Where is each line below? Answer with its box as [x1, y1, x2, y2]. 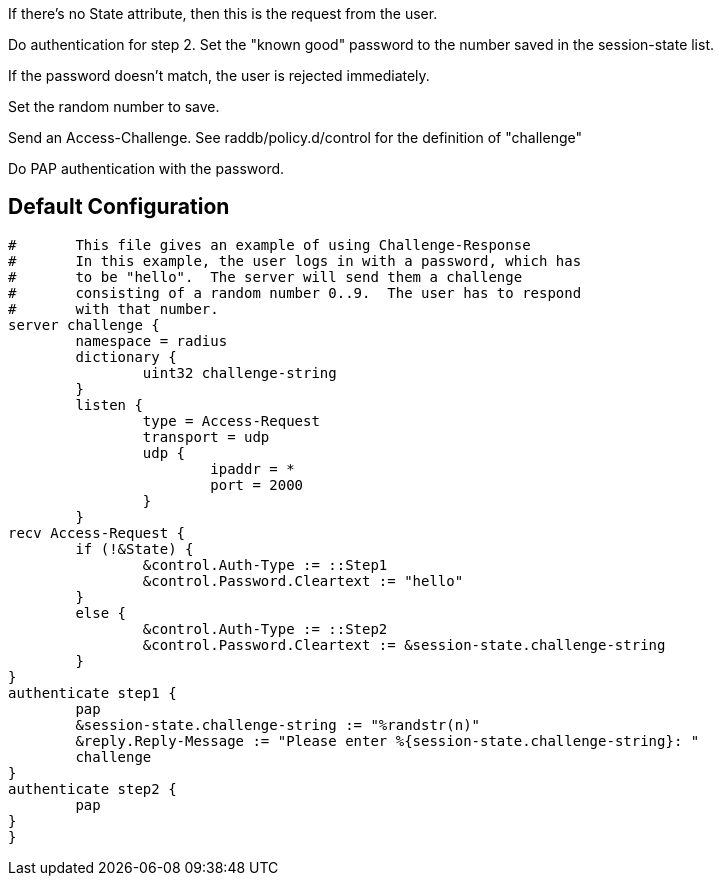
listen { [75, 396, 143, 413]
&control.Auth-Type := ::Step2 [142, 620, 388, 637]
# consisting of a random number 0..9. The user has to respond [8, 284, 582, 301]
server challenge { [8, 316, 160, 333]
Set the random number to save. [8, 98, 220, 115]
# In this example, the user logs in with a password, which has [8, 252, 582, 269]
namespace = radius [75, 332, 228, 349]
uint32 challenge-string [142, 364, 337, 381]
